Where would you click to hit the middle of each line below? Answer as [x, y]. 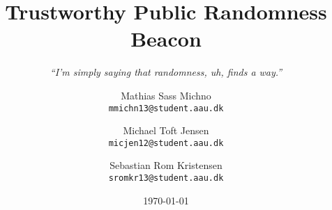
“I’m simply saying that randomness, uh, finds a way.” [166, 72]
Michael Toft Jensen [166, 130]
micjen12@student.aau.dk [166, 143]
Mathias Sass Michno [166, 95]
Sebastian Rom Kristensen [166, 165]
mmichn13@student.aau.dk [166, 108]
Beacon [166, 39]
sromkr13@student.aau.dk [166, 178]
